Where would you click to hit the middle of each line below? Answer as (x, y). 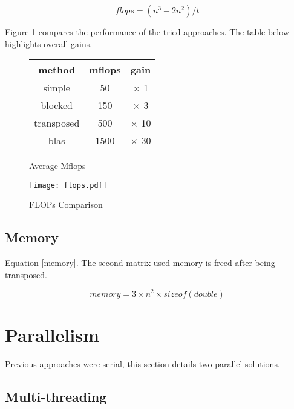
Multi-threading (56, 396)
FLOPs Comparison (66, 205)
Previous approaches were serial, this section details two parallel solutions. (142, 363)
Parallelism (52, 334)
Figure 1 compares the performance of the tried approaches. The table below (147, 32)
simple (57, 88)
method (57, 70)
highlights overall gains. (49, 43)
